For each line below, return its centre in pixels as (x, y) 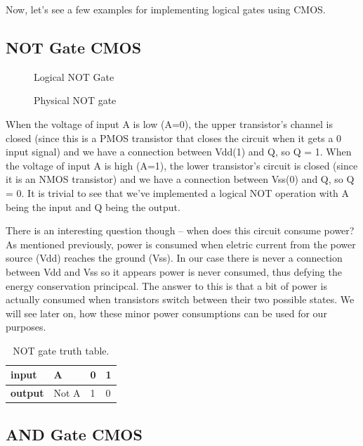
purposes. (26, 327)
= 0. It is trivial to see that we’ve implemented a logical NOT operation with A (178, 192)
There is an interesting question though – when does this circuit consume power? (180, 230)
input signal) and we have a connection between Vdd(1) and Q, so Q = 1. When (179, 152)
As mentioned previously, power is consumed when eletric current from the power (181, 244)
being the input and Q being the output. (93, 206)
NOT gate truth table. (61, 350)
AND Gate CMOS (74, 434)
